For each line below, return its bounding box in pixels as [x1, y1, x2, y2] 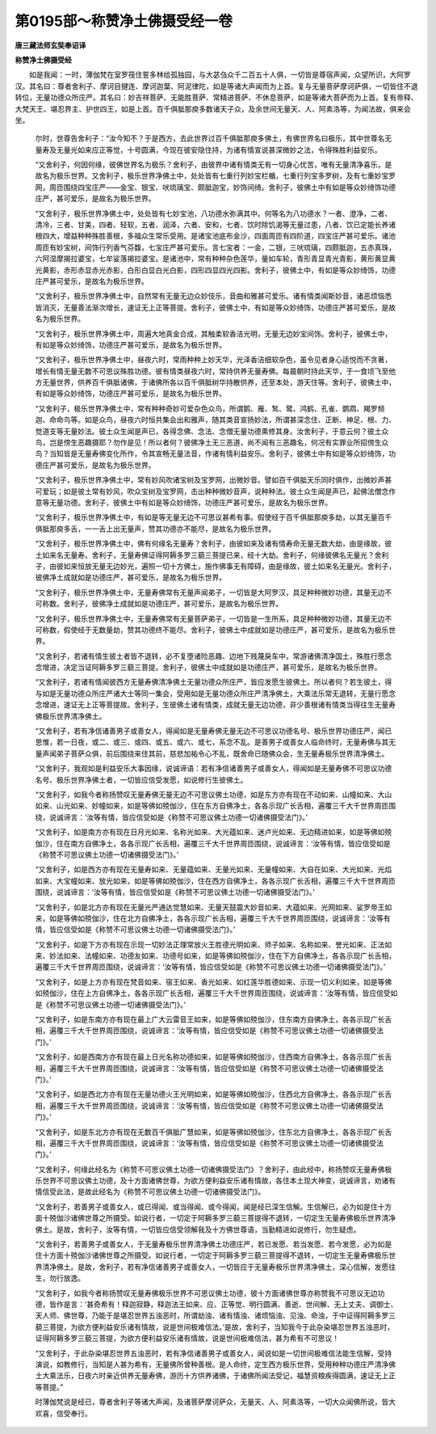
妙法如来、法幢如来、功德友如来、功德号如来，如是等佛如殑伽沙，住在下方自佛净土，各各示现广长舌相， [48, 951, 396, 961]
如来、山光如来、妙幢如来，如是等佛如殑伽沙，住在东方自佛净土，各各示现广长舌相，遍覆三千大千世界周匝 [35, 801, 389, 811]
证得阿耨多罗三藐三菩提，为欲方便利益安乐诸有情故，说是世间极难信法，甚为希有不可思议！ [35, 1334, 339, 1343]
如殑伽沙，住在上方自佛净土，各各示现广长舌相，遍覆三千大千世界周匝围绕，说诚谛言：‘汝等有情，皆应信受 [35, 989, 391, 998]
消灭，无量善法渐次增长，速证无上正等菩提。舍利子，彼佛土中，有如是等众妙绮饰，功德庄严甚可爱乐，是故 [41, 302, 396, 312]
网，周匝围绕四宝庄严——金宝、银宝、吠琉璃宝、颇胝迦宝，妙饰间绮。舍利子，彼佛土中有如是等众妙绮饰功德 [35, 182, 396, 192]
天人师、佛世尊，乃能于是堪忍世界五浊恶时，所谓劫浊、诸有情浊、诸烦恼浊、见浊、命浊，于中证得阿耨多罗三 [35, 1310, 396, 1321]
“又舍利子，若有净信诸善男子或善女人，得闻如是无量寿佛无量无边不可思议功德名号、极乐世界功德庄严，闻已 [35, 726, 392, 736]
